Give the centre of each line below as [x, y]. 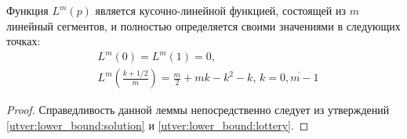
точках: [24, 41]
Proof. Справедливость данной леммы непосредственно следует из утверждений [198, 110]
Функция [27, 10]
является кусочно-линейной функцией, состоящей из [220, 10]
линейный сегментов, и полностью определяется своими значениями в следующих [203, 25]
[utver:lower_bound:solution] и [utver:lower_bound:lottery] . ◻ [158, 125]
